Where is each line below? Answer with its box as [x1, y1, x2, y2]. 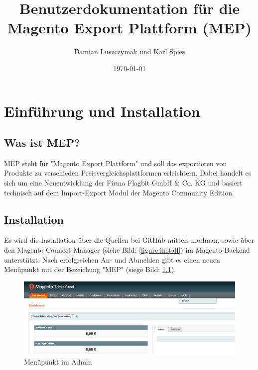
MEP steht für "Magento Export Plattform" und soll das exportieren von [4, 158, 227, 168]
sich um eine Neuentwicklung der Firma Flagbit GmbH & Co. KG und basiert [4, 178, 243, 188]
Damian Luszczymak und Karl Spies [74, 46, 185, 57]
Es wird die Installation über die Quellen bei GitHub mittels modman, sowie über [4, 235, 255, 245]
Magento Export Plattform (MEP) [7, 17, 252, 38]
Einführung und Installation [4, 100, 200, 121]
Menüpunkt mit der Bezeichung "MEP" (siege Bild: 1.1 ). [4, 264, 176, 275]
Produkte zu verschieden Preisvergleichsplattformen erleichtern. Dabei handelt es [4, 168, 252, 178]
